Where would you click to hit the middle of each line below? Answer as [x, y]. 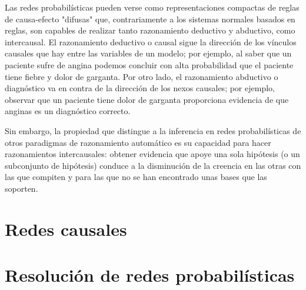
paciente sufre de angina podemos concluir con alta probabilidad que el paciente [149, 64]
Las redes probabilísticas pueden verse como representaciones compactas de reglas [152, 7]
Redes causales [66, 229]
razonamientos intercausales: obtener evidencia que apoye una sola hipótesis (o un [152, 154]
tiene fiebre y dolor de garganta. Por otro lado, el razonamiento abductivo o [142, 76]
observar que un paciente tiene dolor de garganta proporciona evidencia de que [147, 99]
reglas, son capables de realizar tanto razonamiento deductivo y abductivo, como [150, 30]
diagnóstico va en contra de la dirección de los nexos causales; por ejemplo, [140, 88]
